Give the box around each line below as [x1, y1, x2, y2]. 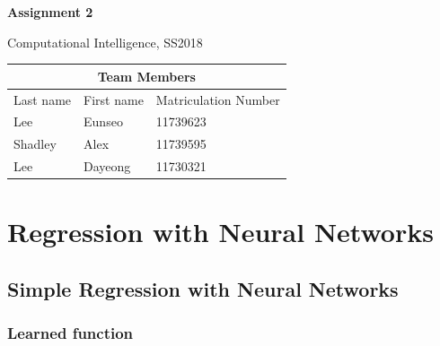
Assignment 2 [7, 3, 93, 21]
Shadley [13, 134, 57, 153]
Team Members [97, 66, 196, 85]
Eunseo [84, 112, 123, 131]
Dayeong [84, 157, 131, 176]
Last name [13, 90, 72, 108]
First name [84, 90, 144, 108]
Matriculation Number [155, 90, 280, 108]
